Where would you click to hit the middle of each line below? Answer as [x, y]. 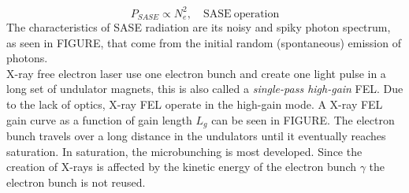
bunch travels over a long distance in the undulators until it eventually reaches [196, 135]
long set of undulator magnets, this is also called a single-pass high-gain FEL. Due [205, 89]
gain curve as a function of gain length [99, 119]
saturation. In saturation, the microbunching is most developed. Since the [184, 151]
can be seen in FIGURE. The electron [303, 119]
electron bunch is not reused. [76, 182]
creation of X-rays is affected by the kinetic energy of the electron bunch [181, 167]
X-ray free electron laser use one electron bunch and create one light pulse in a [196, 73]
